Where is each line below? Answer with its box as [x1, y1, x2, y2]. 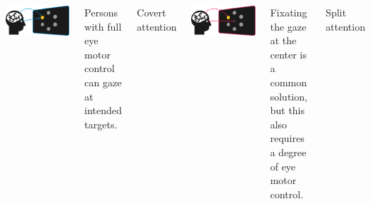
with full [84, 19, 122, 34]
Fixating [270, 5, 308, 19]
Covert [136, 5, 166, 19]
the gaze [270, 19, 307, 34]
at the [270, 33, 297, 48]
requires [270, 131, 305, 146]
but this [270, 103, 305, 118]
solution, [270, 88, 308, 103]
